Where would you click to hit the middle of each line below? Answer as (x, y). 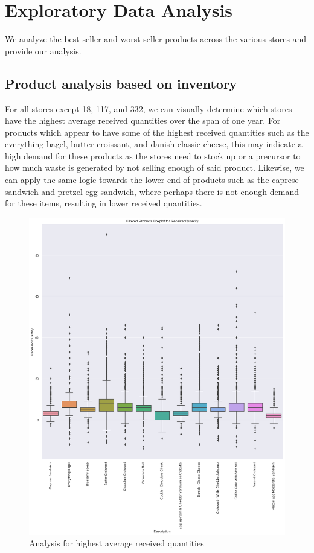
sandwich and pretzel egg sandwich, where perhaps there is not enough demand (152, 191)
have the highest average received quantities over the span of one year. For (143, 120)
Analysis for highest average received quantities (117, 543)
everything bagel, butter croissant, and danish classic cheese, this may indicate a (154, 144)
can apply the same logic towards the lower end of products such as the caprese (152, 180)
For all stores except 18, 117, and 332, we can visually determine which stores (149, 108)
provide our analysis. (43, 50)
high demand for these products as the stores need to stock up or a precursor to (153, 155)
